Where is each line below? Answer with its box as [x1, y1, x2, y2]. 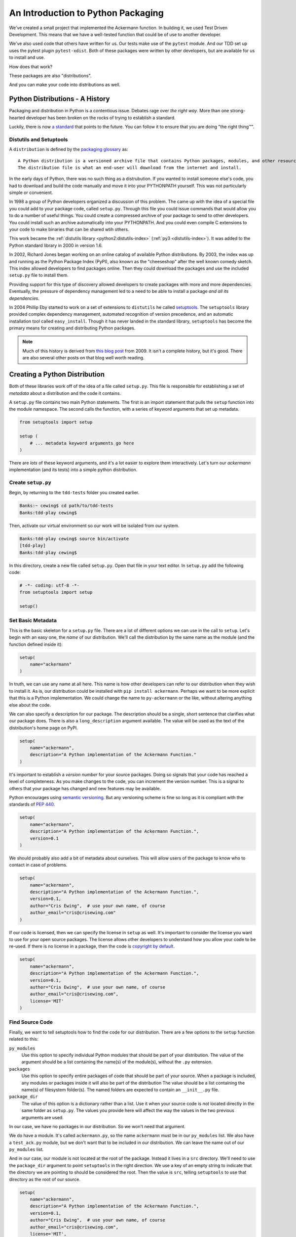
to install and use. [9, 54, 45, 60]
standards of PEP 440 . [9, 802, 55, 808]
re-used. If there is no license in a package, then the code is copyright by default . [9, 943, 175, 950]
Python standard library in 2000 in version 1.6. [9, 242, 103, 248]
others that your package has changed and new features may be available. [9, 785, 161, 791]
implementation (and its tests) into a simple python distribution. [9, 467, 138, 473]
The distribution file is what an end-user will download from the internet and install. [18, 165, 242, 170]
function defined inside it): [9, 641, 63, 647]
